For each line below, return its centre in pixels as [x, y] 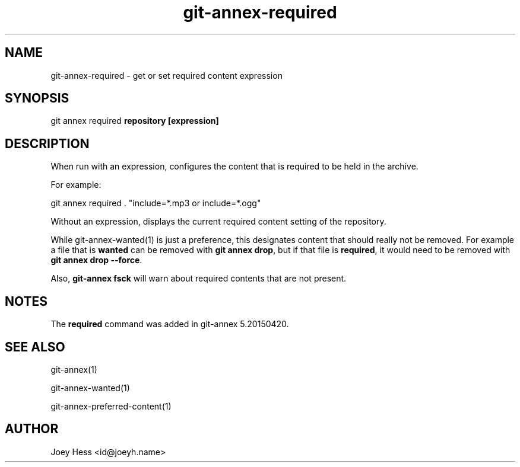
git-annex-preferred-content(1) [111, 406]
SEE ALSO [35, 347]
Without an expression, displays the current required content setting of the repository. [218, 222]
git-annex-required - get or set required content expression [167, 75]
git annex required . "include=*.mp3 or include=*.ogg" [156, 203]
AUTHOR [32, 429]
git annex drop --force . [96, 260]
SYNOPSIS [37, 98]
